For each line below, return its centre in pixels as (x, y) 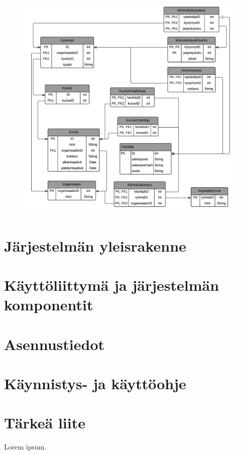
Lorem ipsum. (25, 447)
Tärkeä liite (45, 423)
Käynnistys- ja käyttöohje (95, 383)
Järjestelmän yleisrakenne (95, 245)
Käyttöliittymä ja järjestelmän (112, 285)
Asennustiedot (54, 344)
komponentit (49, 305)
